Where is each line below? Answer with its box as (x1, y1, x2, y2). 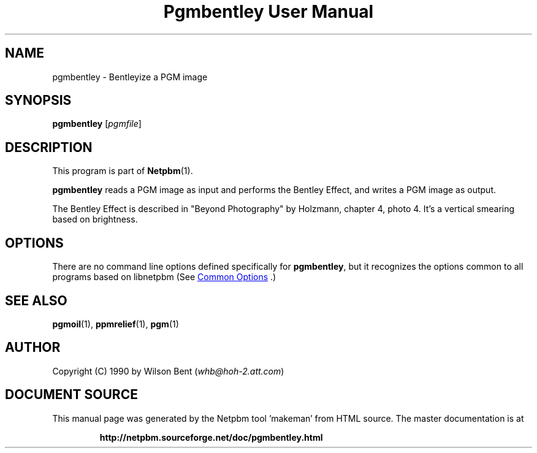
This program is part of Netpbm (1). (52, 166, 193, 177)
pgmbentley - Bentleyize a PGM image (52, 71, 208, 82)
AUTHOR (5, 340, 61, 356)
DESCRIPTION (5, 139, 93, 155)
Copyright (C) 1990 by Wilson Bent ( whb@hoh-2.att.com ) (52, 365, 284, 376)
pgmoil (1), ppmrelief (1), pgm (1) (52, 318, 179, 329)
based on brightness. (52, 214, 138, 225)
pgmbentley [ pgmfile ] (52, 118, 142, 129)
